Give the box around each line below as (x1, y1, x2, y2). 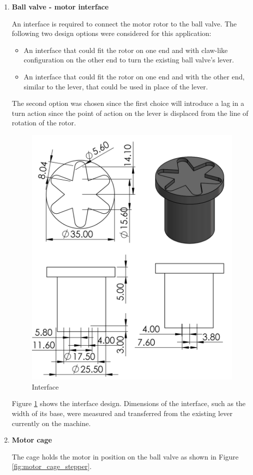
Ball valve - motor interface (11, 1, 109, 11)
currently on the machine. (11, 418, 91, 428)
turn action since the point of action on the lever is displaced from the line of (11, 107, 248, 118)
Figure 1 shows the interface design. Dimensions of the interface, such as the (11, 398, 246, 409)
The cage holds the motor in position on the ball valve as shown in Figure (11, 451, 239, 462)
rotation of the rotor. (11, 117, 76, 128)
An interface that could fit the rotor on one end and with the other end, (23, 71, 245, 81)
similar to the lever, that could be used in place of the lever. (23, 81, 208, 91)
